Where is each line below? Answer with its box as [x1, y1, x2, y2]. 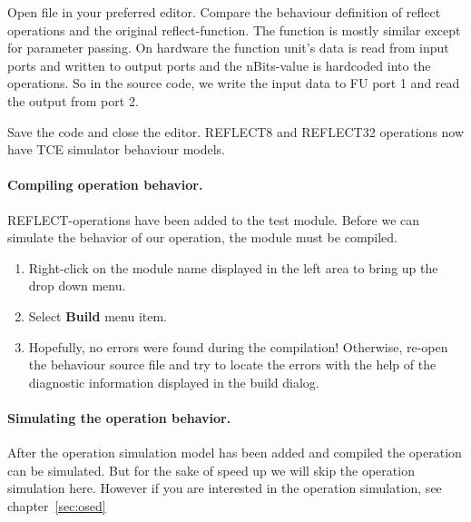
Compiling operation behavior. [7, 175, 203, 194]
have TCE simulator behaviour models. [7, 140, 225, 159]
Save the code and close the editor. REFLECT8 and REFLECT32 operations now [7, 122, 465, 141]
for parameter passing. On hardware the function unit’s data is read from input [7, 38, 449, 57]
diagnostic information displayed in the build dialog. [28, 372, 319, 391]
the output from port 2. [7, 91, 139, 110]
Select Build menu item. [28, 306, 168, 325]
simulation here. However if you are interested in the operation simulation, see [7, 478, 442, 497]
